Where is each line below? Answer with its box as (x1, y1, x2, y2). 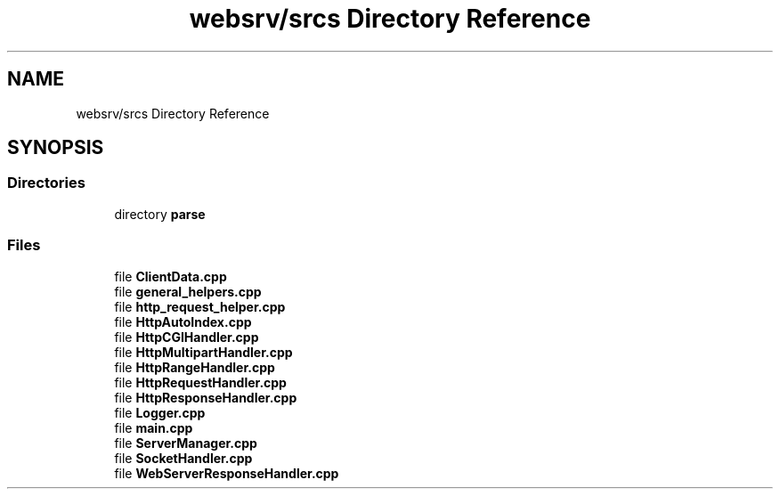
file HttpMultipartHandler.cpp (114, 344, 293, 360)
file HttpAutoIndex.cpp (114, 313, 252, 329)
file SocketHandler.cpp (114, 450, 253, 466)
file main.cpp (114, 419, 193, 435)
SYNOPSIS (7, 136, 104, 159)
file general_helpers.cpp (114, 283, 262, 299)
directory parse (114, 206, 206, 222)
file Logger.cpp (114, 404, 206, 420)
